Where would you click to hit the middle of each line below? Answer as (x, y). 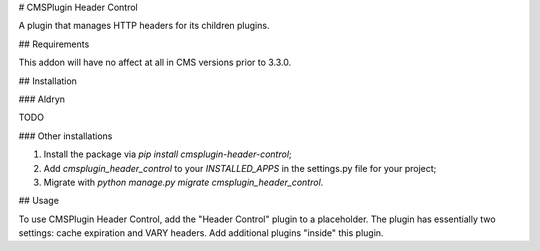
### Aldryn (41, 99)
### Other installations (65, 136)
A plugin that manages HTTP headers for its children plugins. (144, 26)
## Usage (39, 201)
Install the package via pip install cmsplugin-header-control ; (167, 154)
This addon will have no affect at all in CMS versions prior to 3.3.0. (155, 62)
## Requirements (54, 44)
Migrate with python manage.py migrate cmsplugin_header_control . (183, 182)
